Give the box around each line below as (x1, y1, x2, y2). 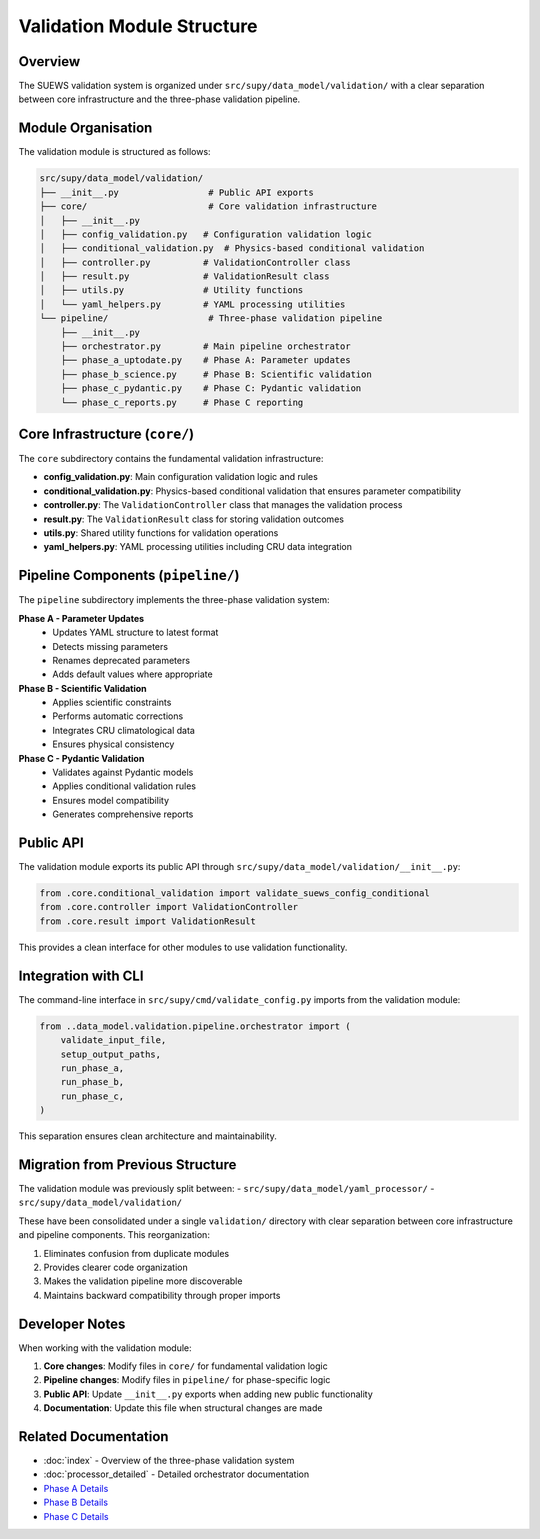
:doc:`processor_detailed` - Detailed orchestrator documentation (43, 1468, 310, 1480)
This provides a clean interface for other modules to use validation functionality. (18, 941, 348, 953)
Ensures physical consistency (52, 738, 175, 750)
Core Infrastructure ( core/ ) (18, 426, 195, 442)
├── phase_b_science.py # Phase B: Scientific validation (60, 368, 372, 380)
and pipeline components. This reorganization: (18, 1229, 210, 1241)
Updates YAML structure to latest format (52, 626, 219, 639)
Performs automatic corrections (52, 710, 184, 722)
